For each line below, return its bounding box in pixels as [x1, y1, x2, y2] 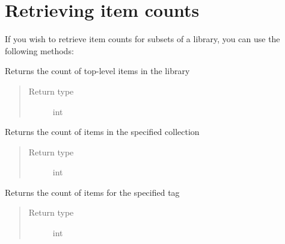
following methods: [5, 44, 74, 57]
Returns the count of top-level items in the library [5, 64, 190, 77]
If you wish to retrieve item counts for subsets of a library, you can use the [5, 33, 280, 45]
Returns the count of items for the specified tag [5, 186, 180, 198]
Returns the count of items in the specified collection [5, 125, 200, 138]
